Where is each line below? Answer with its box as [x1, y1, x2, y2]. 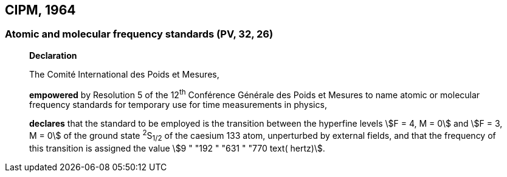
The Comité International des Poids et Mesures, [29, 68, 219, 79]
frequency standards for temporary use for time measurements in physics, [29, 99, 327, 110]
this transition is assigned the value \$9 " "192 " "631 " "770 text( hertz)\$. [29, 142, 325, 153]
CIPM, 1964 [5, 2, 76, 18]
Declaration [29, 50, 77, 61]
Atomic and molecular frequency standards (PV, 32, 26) [5, 28, 274, 41]
